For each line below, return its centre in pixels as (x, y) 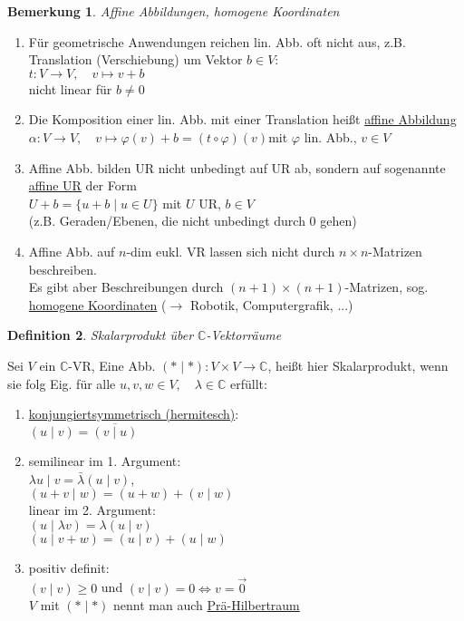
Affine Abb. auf (72, 251)
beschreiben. (63, 269)
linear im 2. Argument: (92, 510)
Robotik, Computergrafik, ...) (271, 304)
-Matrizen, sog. (387, 287)
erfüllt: (249, 383)
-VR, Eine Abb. (112, 365)
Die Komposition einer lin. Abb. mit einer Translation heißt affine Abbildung (242, 119)
